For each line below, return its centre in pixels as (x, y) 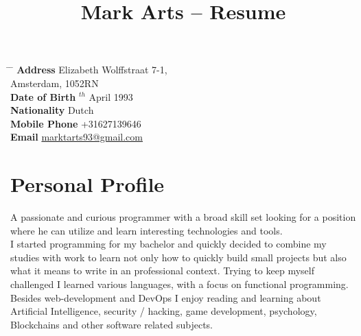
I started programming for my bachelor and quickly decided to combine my (168, 244)
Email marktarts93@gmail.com (77, 137)
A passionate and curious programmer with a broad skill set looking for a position (183, 217)
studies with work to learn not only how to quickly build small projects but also (178, 257)
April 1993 (111, 96)
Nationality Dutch (52, 110)
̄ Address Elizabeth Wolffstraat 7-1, (89, 70)
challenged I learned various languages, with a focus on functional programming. (179, 284)
